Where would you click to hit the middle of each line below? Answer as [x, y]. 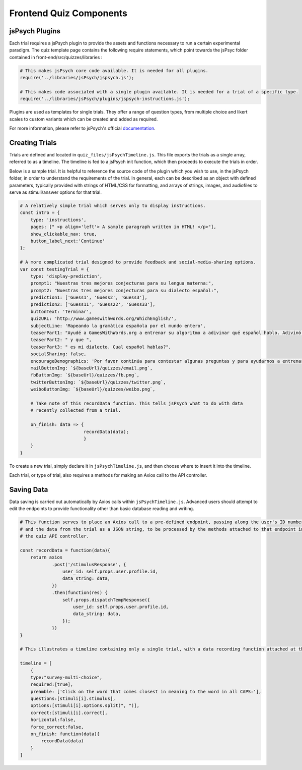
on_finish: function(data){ [65, 734]
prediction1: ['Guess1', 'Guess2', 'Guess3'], [89, 297]
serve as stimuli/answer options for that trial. [55, 192]
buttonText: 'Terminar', [61, 311]
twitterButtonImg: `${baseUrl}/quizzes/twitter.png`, [98, 382]
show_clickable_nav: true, [64, 234]
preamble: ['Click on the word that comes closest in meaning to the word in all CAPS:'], [146, 692]
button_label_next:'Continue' [68, 241]
